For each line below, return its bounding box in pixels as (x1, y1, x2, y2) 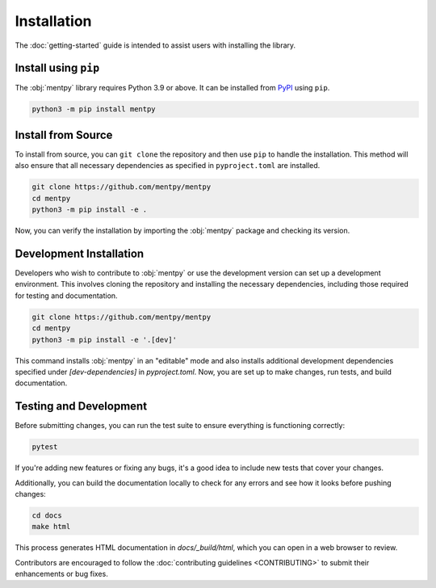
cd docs (31, 510, 62, 520)
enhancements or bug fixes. (15, 569, 108, 579)
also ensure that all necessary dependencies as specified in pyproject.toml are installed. (15, 161, 321, 170)
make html (31, 522, 71, 531)
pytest (31, 443, 58, 451)
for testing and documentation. (15, 291, 118, 300)
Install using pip (15, 61, 100, 75)
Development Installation (15, 246, 145, 260)
